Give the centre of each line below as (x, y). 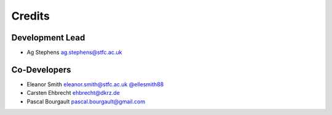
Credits (31, 16)
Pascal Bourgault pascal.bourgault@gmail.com (86, 102)
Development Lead (48, 38)
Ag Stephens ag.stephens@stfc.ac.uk (74, 53)
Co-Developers (41, 69)
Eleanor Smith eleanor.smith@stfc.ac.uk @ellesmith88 (95, 84)
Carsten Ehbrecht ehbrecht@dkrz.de (73, 93)
